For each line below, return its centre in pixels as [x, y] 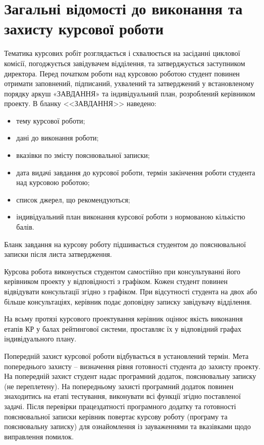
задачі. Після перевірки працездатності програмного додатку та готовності [120, 406]
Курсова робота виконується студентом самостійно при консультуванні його [122, 271]
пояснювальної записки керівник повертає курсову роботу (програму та [116, 416]
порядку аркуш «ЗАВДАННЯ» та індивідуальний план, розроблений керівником [130, 93]
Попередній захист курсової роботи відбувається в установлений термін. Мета [126, 356]
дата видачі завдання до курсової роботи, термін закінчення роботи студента [136, 172]
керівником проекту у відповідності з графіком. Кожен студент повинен [116, 281]
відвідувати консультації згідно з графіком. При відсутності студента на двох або [131, 291]
